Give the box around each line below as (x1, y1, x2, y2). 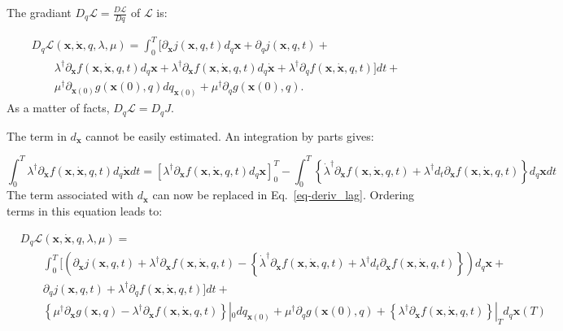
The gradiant (7, 4, 72, 20)
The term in (7, 127, 67, 144)
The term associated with (7, 186, 134, 203)
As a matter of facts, (7, 99, 110, 116)
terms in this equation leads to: (7, 203, 163, 220)
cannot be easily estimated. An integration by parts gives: (85, 127, 374, 144)
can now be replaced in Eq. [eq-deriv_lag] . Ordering (152, 186, 415, 203)
